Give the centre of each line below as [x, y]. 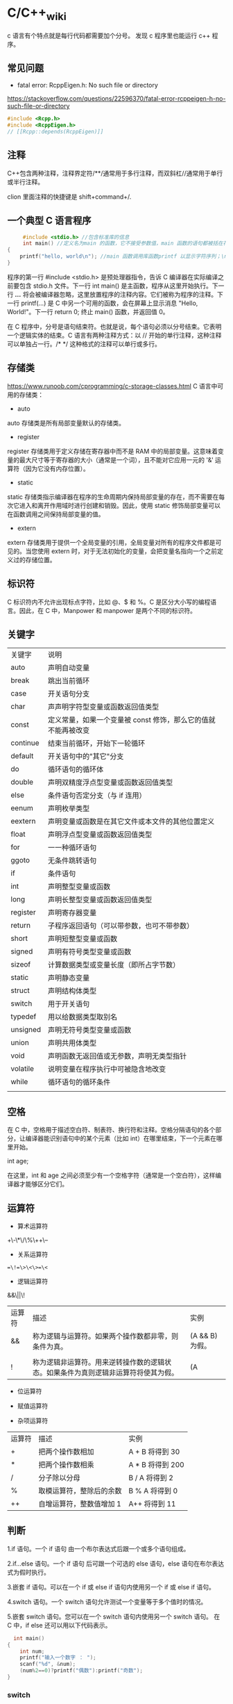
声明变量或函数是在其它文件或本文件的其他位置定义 [131, 821]
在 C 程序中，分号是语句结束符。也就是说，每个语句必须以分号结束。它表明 [114, 326]
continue [25, 743]
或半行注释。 [25, 181]
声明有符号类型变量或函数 [89, 952]
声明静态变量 [69, 978]
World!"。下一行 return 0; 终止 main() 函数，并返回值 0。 [88, 311]
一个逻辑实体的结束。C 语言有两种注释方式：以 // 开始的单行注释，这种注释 [114, 335]
